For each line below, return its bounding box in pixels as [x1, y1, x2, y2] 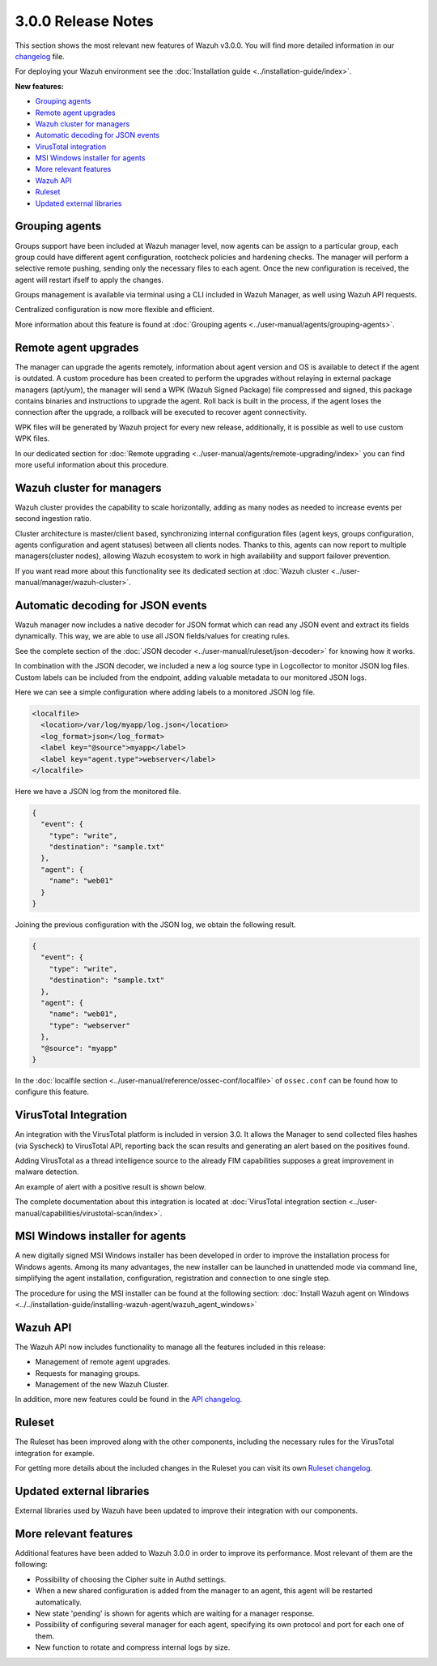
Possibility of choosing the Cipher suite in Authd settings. [35, 1574, 227, 1584]
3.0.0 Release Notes [15, 12, 154, 30]
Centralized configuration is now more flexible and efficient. [15, 305, 214, 314]
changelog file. [15, 51, 65, 61]
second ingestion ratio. [15, 514, 92, 523]
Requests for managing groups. [35, 1368, 141, 1378]
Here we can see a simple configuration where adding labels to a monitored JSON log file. [15, 687, 316, 697]
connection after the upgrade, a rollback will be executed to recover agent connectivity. [15, 408, 308, 417]
